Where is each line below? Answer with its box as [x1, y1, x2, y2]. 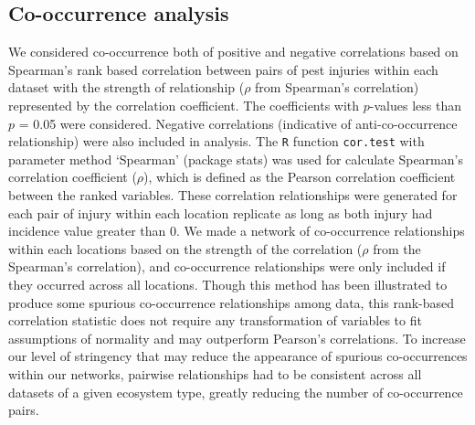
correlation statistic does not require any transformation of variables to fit [8, 311, 422, 330]
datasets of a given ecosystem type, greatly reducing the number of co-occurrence [8, 382, 463, 401]
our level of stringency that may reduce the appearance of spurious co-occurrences [8, 346, 468, 366]
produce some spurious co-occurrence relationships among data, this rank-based [8, 292, 455, 312]
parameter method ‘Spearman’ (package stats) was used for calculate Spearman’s [8, 149, 463, 168]
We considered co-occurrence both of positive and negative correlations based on [8, 42, 459, 61]
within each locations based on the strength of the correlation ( [8, 239, 363, 258]
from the [373, 239, 421, 258]
